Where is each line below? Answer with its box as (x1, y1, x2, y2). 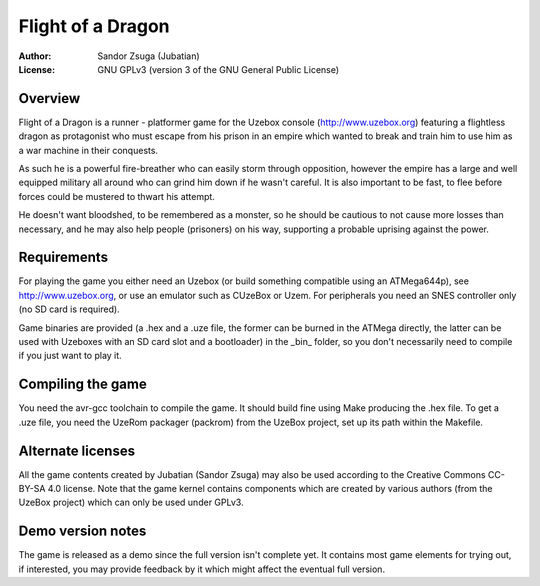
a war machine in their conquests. (18, 144, 159, 156)
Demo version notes (18, 523, 147, 540)
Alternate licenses (18, 442, 135, 459)
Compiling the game (18, 376, 147, 393)
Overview (18, 90, 81, 107)
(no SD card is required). (18, 303, 120, 315)
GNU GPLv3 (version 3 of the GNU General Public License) (97, 63, 340, 75)
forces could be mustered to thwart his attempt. (18, 190, 215, 202)
